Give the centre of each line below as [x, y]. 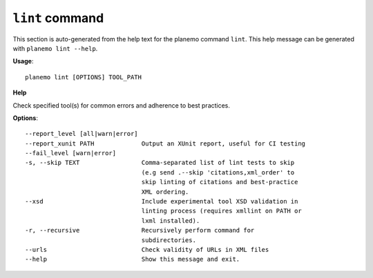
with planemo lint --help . [55, 48]
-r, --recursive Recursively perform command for [140, 230]
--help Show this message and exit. [133, 259]
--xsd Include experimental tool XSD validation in [162, 201]
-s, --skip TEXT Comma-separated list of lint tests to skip [160, 163]
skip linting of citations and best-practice [220, 182]
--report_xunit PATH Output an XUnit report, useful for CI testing [165, 143]
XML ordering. [165, 192]
